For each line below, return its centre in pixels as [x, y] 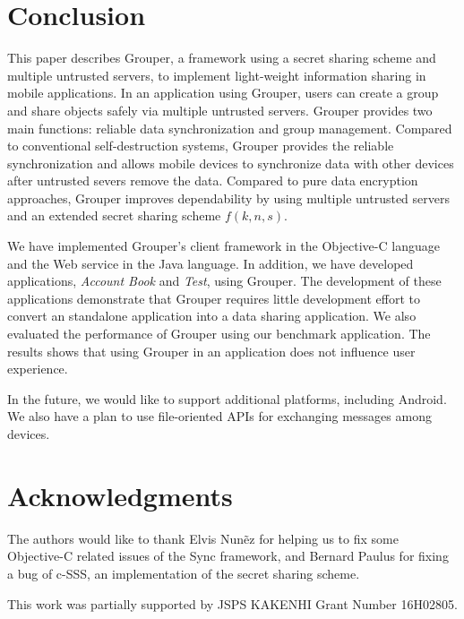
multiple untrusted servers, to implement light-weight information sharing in [217, 75]
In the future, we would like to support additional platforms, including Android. [227, 398]
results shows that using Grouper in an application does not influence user [211, 351]
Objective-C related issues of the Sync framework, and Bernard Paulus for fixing [228, 556]
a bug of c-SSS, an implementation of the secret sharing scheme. [184, 573]
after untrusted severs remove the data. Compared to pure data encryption [213, 181]
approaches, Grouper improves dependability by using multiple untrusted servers [228, 198]
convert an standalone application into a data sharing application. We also [212, 316]
